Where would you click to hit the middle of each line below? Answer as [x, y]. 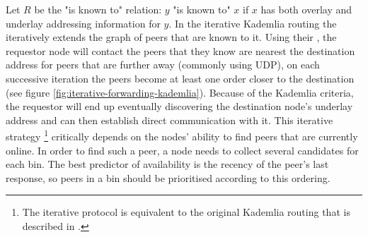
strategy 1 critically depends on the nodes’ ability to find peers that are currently [182, 135]
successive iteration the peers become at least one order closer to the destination [180, 78]
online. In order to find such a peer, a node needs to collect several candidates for [182, 150]
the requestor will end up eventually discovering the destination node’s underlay [179, 106]
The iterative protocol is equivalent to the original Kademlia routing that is [186, 212]
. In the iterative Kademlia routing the [253, 23]
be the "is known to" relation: [98, 9]
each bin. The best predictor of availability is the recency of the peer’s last [167, 164]
